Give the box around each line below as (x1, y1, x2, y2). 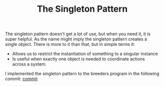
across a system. (12, 61, 47, 67)
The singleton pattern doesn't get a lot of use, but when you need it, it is (5, 31, 151, 37)
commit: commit (5, 76, 38, 82)
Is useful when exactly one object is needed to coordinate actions (12, 56, 145, 62)
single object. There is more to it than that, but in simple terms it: (5, 42, 135, 47)
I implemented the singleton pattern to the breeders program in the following (5, 71, 160, 77)
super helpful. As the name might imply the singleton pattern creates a (5, 36, 147, 42)
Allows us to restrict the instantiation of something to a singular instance (12, 51, 158, 57)
